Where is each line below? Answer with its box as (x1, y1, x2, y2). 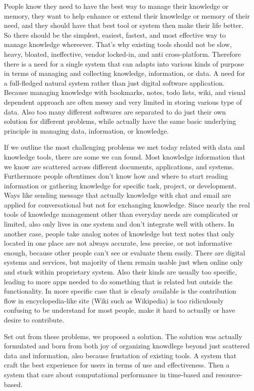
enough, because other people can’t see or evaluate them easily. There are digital (4, 247, 245, 257)
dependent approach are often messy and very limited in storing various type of (4, 96, 242, 107)
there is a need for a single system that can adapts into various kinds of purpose (4, 58, 244, 69)
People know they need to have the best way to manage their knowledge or (4, 1, 229, 11)
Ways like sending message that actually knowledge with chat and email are (4, 190, 231, 200)
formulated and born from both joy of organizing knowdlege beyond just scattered (4, 341, 250, 351)
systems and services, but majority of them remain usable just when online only (4, 257, 243, 267)
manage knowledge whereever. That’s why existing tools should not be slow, (4, 39, 232, 49)
